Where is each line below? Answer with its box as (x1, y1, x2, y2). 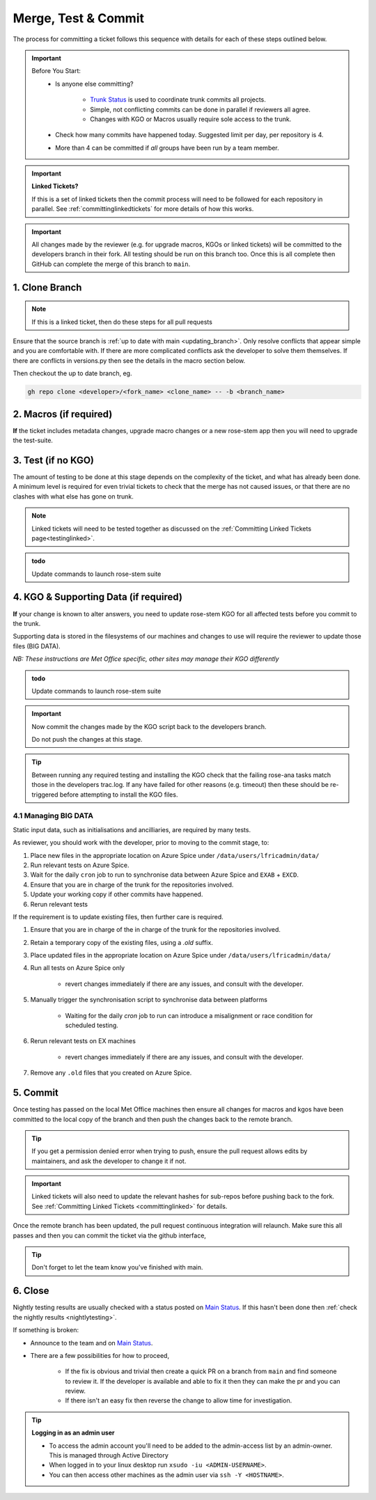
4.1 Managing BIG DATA (13, 811, 94, 821)
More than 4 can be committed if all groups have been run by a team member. (55, 143, 280, 152)
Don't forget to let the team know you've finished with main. (31, 1263, 203, 1272)
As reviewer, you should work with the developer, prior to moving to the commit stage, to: (13, 838, 269, 847)
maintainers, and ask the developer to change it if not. (31, 1157, 187, 1165)
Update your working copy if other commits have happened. (30, 890, 203, 898)
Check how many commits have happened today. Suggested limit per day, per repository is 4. (55, 131, 324, 139)
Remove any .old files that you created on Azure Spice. (30, 1069, 192, 1077)
